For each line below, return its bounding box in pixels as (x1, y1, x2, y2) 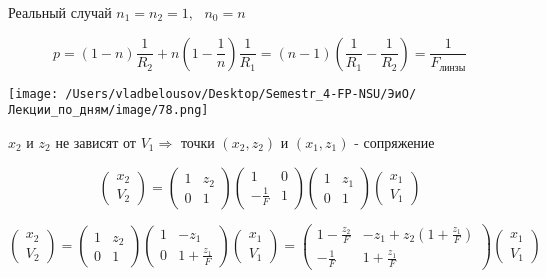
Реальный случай (8, 2, 112, 22)
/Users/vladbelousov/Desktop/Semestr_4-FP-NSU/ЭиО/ (65, 86, 417, 101)
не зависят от (55, 131, 136, 152)
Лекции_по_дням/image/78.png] (8, 103, 209, 118)
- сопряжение (354, 131, 435, 152)
